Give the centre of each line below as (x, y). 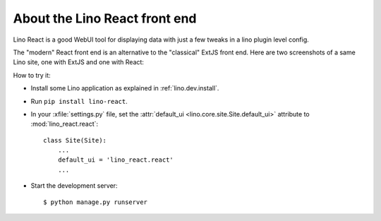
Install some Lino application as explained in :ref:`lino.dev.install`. (125, 88)
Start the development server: (74, 186)
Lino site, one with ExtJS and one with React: (79, 62)
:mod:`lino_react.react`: (65, 124)
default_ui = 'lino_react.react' (116, 160)
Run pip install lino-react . (79, 101)
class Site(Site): (75, 140)
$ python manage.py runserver (96, 202)
